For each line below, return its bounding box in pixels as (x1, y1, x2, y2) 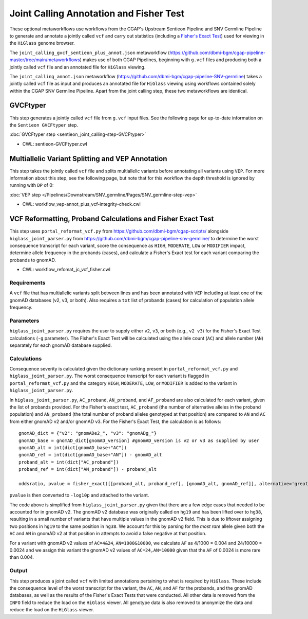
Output (9, 567, 28, 574)
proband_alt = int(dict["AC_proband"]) (18, 459, 119, 465)
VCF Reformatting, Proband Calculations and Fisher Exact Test (9, 215, 214, 223)
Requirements (9, 279, 46, 286)
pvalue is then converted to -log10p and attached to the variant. (9, 492, 149, 499)
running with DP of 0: (9, 182, 54, 188)
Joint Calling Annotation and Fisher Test (9, 8, 185, 19)
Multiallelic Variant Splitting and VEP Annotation (9, 154, 167, 163)
